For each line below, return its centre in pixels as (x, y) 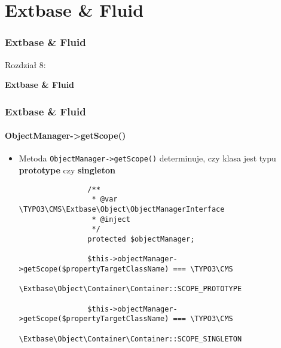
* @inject (111, 219)
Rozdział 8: (25, 64)
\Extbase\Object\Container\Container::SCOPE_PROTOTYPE (130, 289)
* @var (105, 199)
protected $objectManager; (141, 239)
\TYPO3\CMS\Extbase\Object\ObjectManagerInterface (122, 209)
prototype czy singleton (67, 170)
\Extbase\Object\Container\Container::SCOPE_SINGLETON (130, 339)
